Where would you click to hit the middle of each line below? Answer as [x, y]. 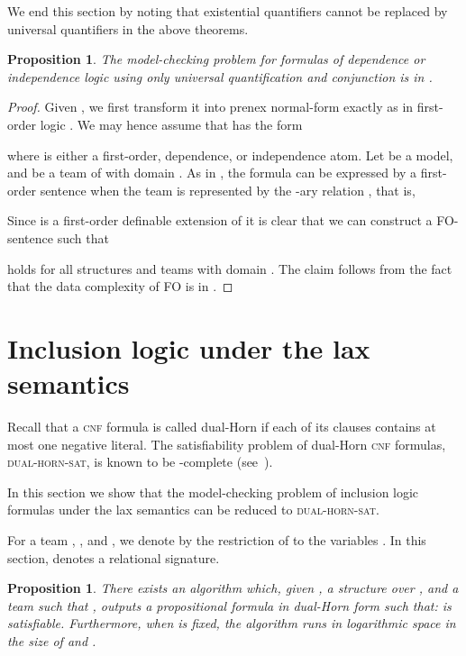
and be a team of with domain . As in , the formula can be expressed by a [212, 173]
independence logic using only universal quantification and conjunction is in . [220, 76]
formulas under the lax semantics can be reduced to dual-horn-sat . [193, 510]
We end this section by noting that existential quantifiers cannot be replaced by [228, 11]
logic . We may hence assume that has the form [171, 124]
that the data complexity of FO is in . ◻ [120, 286]
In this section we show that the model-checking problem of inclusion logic [213, 492]
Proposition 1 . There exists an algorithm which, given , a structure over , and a [233, 588]
